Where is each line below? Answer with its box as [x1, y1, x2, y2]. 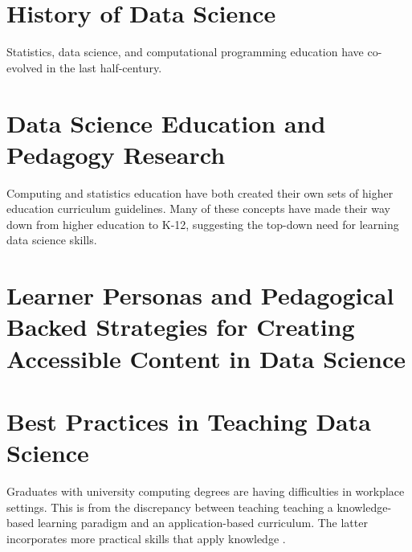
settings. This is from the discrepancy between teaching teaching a [6, 498, 333, 515]
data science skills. [6, 231, 97, 248]
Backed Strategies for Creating [6, 310, 355, 343]
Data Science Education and [6, 106, 326, 139]
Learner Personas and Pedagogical [6, 279, 394, 312]
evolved [6, 59, 43, 76]
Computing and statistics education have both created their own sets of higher [6, 184, 394, 201]
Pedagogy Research [6, 137, 226, 170]
